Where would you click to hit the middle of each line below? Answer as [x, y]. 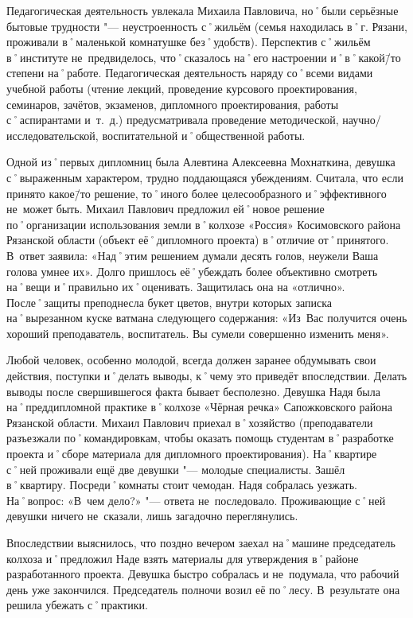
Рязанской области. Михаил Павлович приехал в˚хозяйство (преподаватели [190, 422]
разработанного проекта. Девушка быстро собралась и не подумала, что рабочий [203, 574]
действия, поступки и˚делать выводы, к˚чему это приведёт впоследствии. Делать [207, 376]
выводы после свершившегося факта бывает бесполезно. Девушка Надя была [193, 391]
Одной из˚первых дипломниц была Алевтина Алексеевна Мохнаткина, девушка [201, 162]
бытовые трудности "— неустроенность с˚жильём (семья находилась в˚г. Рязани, [207, 26]
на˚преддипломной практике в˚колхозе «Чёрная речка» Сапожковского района [199, 407]
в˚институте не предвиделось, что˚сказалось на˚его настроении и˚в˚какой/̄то [204, 57]
